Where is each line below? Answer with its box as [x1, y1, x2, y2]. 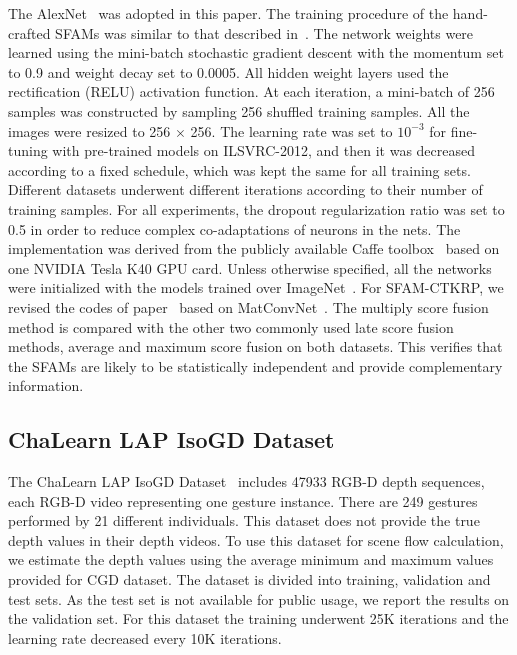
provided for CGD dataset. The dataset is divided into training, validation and [8, 569, 491, 590]
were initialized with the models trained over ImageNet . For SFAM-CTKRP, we [8, 277, 504, 298]
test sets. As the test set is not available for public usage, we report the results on [8, 588, 509, 609]
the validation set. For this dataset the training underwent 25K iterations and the [8, 608, 509, 629]
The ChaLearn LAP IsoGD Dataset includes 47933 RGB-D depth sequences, [8, 471, 485, 492]
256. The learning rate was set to [190, 120, 393, 141]
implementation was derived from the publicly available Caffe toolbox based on [8, 238, 500, 259]
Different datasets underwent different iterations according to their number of [8, 179, 483, 200]
